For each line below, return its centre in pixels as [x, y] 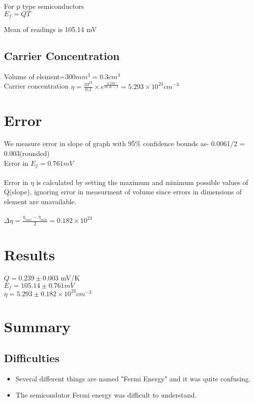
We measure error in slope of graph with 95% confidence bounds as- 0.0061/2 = [125, 143]
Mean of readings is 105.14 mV [50, 29]
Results [30, 254]
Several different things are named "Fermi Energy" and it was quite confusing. [133, 378]
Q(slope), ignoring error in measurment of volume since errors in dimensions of [123, 192]
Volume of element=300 [40, 76]
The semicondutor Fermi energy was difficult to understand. [106, 395]
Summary [37, 326]
